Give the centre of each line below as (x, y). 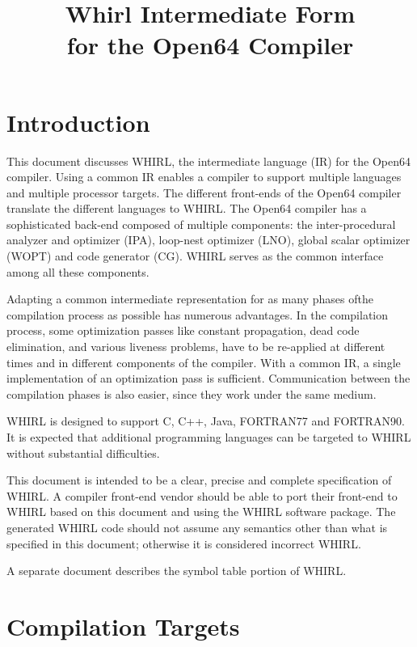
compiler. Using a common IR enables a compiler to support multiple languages (204, 177)
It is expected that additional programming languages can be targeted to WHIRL (209, 437)
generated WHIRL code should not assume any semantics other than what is (197, 527)
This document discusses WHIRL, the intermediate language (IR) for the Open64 (208, 161)
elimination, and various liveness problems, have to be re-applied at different (196, 347)
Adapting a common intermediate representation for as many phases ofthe (190, 299)
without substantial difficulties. (83, 452)
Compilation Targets (123, 626)
